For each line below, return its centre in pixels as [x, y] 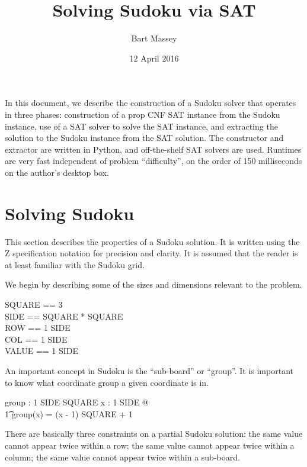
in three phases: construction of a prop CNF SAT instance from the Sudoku [143, 114]
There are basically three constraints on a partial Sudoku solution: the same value [154, 434]
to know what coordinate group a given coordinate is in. [107, 382]
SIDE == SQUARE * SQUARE [64, 316]
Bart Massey [154, 38]
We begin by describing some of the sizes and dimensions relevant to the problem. [153, 284]
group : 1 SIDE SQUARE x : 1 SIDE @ [77, 402]
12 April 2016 [154, 58]
